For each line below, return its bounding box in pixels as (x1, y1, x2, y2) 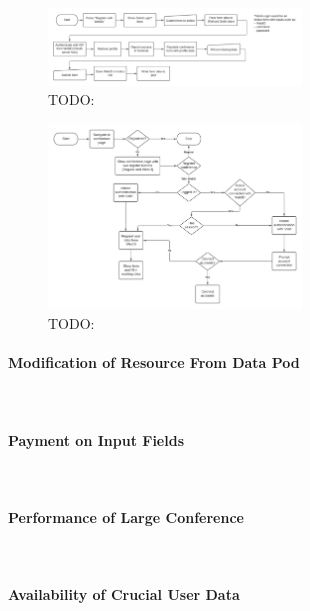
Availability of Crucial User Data (8, 584, 240, 605)
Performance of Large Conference (8, 507, 244, 527)
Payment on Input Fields (8, 429, 185, 450)
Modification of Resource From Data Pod (8, 352, 300, 373)
